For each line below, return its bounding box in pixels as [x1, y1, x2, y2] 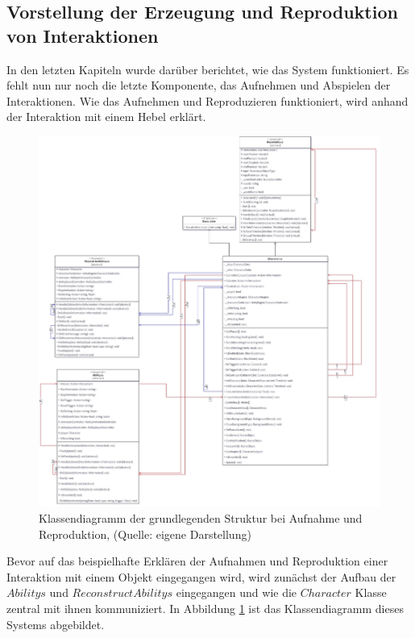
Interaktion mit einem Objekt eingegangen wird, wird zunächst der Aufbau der [6, 568, 396, 585]
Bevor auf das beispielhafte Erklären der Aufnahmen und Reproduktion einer [6, 553, 388, 569]
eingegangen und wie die [176, 584, 297, 601]
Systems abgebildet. [6, 615, 105, 632]
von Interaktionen [6, 23, 159, 48]
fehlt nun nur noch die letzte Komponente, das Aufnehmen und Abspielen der [6, 77, 391, 94]
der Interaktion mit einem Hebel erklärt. [6, 108, 206, 125]
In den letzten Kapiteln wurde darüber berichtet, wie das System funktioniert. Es [6, 60, 409, 77]
